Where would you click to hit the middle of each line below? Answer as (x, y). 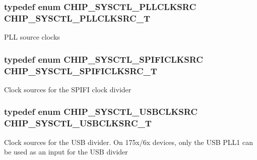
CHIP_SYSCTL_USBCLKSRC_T (78, 123)
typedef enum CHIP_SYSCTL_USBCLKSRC (101, 112)
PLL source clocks (32, 37)
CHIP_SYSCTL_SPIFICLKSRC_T (81, 70)
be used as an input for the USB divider (66, 152)
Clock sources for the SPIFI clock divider (68, 89)
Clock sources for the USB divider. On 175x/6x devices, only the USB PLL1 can (129, 142)
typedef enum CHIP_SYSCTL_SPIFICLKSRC (104, 59)
